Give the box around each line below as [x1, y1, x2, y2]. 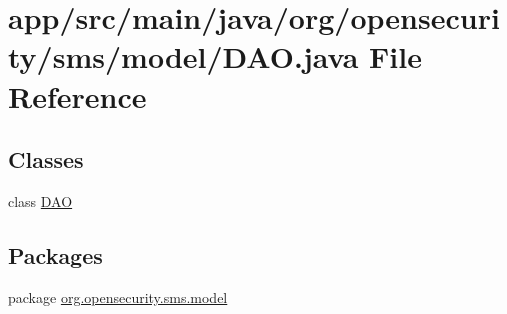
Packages [8, 239, 103, 270]
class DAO [8, 190, 73, 211]
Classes [8, 144, 84, 175]
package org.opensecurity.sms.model [8, 286, 228, 307]
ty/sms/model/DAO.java [8, 36, 359, 77]
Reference [8, 75, 147, 116]
